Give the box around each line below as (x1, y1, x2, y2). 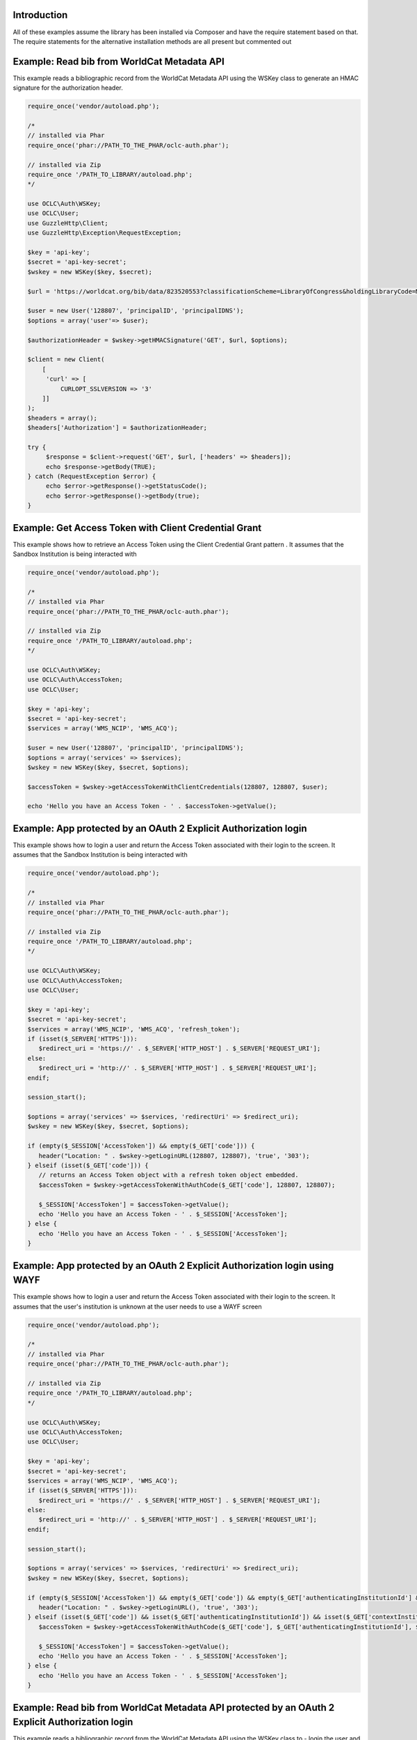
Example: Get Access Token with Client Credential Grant (13, 522, 262, 534)
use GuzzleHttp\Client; (27, 219, 109, 227)
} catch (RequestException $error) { (27, 473, 156, 480)
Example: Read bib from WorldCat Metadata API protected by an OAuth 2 (13, 1702, 335, 1714)
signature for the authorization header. (13, 84, 123, 92)
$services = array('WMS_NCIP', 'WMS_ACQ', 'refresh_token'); (27, 1025, 240, 1033)
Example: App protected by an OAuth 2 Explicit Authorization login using (13, 1260, 334, 1272)
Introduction (13, 9, 68, 21)
